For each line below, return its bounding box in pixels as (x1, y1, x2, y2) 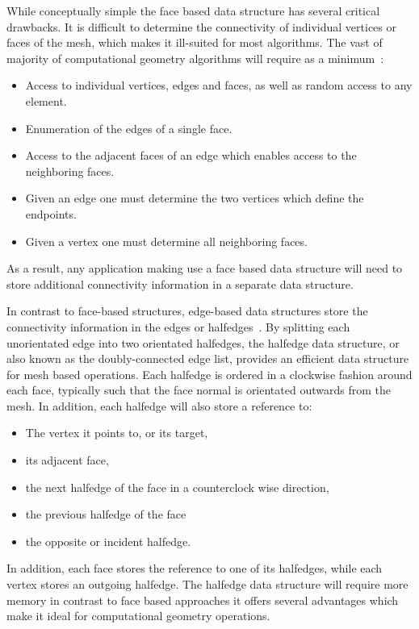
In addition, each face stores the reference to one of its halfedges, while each (6, 560, 383, 577)
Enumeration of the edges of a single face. (25, 119, 233, 136)
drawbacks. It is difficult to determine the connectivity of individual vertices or (6, 18, 396, 35)
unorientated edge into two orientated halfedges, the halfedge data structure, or (6, 334, 400, 351)
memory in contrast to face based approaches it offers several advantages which (6, 591, 399, 608)
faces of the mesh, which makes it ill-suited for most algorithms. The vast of (6, 34, 383, 51)
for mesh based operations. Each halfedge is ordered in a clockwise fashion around (6, 365, 413, 382)
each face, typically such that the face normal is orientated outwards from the (6, 381, 391, 398)
